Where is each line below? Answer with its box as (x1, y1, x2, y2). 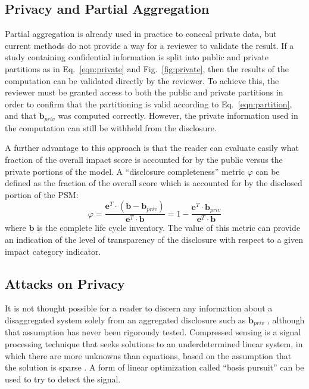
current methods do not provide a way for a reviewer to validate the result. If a (5, 39, 294, 51)
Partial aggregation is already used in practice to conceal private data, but (5, 27, 277, 40)
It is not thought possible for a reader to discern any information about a (5, 302, 273, 314)
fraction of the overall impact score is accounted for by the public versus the (5, 153, 283, 165)
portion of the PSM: (5, 188, 79, 200)
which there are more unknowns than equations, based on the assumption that (5, 349, 292, 362)
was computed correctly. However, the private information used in (58, 109, 298, 122)
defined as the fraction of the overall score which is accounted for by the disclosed (5, 177, 302, 189)
